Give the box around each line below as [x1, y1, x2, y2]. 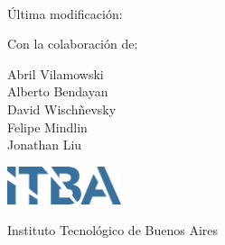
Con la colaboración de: [7, 34, 138, 53]
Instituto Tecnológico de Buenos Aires [7, 220, 219, 239]
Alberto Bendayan [7, 82, 108, 101]
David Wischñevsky [7, 99, 117, 118]
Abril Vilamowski [7, 64, 104, 83]
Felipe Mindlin [7, 117, 88, 136]
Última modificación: [7, 4, 123, 23]
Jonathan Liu [7, 135, 82, 154]
